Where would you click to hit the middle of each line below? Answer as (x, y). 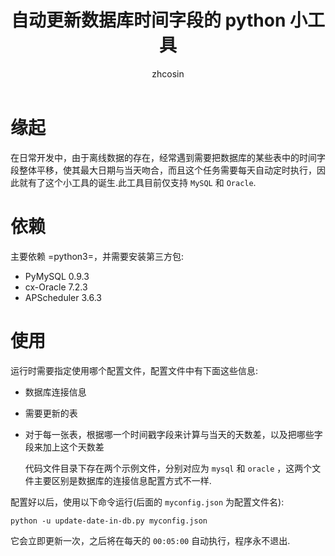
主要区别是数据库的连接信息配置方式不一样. (122, 480)
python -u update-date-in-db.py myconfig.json (109, 521)
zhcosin (168, 73)
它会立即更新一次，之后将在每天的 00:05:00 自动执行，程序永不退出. (150, 540)
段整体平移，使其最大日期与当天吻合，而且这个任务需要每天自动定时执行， (163, 170)
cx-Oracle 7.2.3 (56, 287)
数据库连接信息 (55, 392)
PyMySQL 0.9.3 (57, 276)
